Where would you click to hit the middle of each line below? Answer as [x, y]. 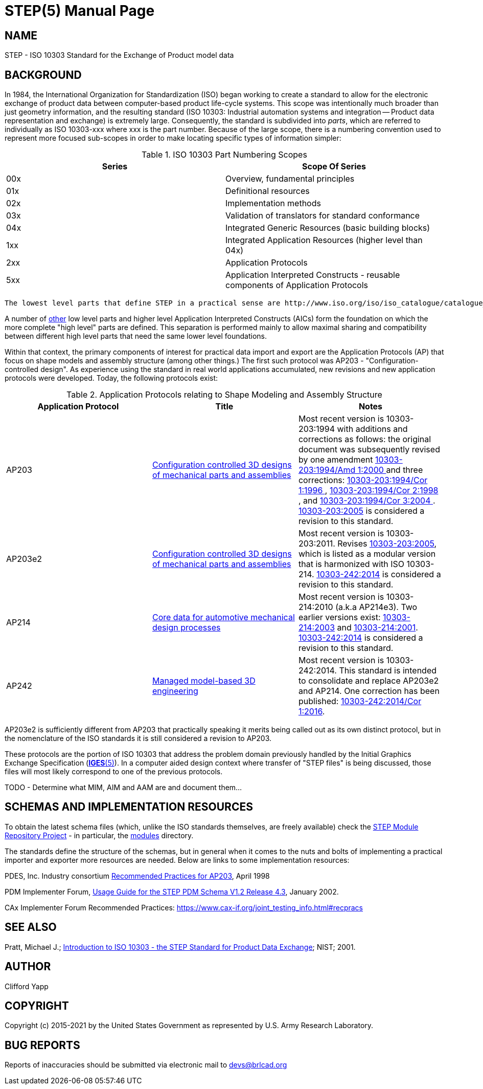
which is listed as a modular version [367, 554]
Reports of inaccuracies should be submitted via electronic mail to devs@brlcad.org [146, 1065]
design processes [186, 628]
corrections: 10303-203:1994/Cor [363, 480]
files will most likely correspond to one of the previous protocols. [114, 772]
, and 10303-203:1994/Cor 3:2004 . [367, 501]
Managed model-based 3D [204, 681]
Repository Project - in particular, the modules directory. [99, 835]
